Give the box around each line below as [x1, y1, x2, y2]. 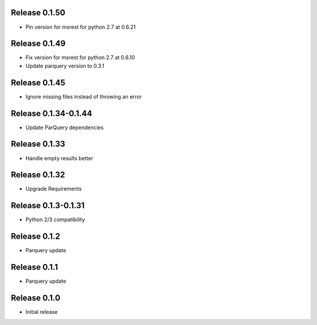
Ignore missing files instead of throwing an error [25, 93, 142, 100]
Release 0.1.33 [11, 139, 66, 149]
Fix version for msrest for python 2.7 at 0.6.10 [25, 54, 135, 61]
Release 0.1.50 [11, 8, 66, 18]
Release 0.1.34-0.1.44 [11, 109, 92, 119]
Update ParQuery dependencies [25, 124, 104, 131]
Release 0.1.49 [11, 39, 66, 49]
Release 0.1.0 [11, 293, 61, 303]
